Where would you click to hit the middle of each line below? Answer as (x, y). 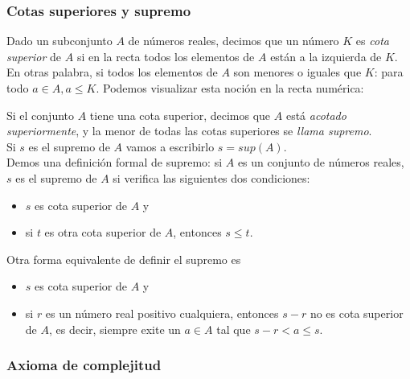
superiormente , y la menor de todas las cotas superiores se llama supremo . (189, 131)
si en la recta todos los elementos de (166, 56)
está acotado (316, 115)
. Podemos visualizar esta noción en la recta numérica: (230, 88)
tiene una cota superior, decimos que (180, 115)
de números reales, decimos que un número (234, 41)
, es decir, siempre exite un (115, 329)
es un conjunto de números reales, (321, 162)
